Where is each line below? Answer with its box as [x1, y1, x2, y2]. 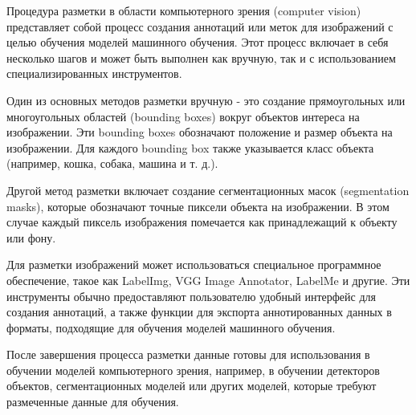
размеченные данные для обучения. [6, 393, 179, 410]
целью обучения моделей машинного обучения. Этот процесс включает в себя [6, 34, 389, 51]
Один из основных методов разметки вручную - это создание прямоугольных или [6, 92, 406, 108]
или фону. [6, 229, 56, 246]
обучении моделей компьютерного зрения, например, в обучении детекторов [6, 361, 380, 378]
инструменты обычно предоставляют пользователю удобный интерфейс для [6, 287, 376, 304]
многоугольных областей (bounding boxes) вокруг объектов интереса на [6, 108, 360, 124]
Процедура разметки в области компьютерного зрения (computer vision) [6, 2, 361, 18]
